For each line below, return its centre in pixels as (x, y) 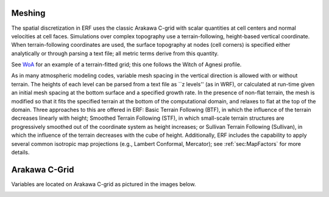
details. (20, 152)
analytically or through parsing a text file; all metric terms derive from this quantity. (115, 53)
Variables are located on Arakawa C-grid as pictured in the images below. (104, 184)
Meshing (28, 13)
